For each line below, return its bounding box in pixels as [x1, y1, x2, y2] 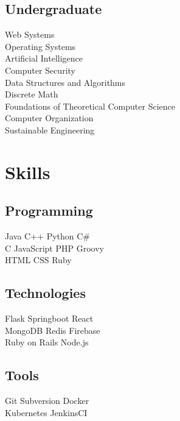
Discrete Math [5, 88, 58, 101]
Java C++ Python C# [5, 230, 90, 242]
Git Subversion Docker [5, 394, 89, 407]
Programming [5, 201, 93, 220]
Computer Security [5, 63, 75, 76]
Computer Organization [5, 111, 94, 124]
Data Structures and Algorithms [5, 76, 126, 88]
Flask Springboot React [5, 312, 94, 325]
